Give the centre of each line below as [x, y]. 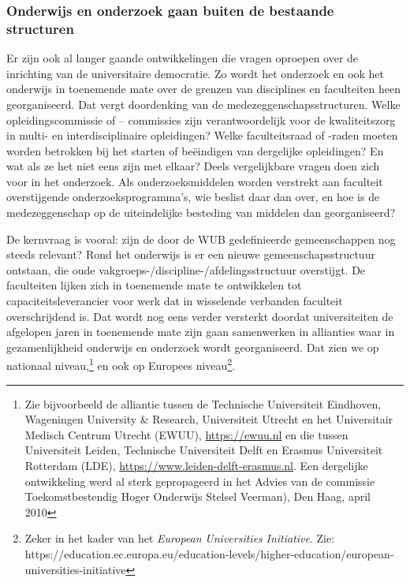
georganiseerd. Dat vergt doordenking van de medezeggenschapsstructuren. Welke [203, 104]
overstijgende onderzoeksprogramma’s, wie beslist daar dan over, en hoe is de [193, 197]
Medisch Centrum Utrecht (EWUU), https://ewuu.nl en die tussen [186, 434]
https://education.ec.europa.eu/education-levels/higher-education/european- [209, 554]
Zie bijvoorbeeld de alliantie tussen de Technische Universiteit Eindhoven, [203, 403]
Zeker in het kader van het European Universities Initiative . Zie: [180, 538]
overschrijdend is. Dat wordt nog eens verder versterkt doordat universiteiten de [200, 316]
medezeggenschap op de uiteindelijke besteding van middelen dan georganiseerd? [201, 213]
